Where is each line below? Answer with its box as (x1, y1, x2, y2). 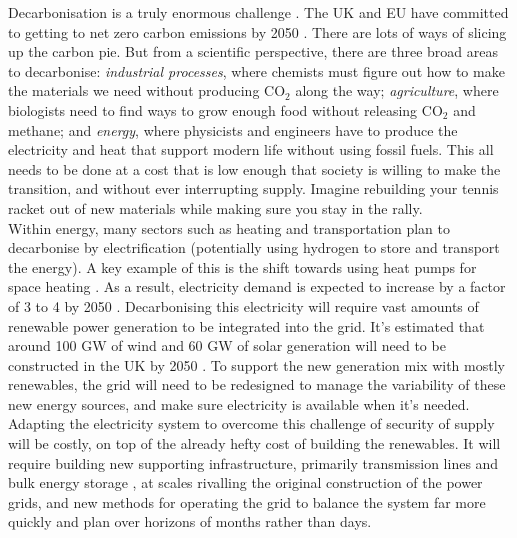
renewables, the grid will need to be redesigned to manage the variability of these (8, 374, 506, 395)
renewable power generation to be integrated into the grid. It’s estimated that (8, 315, 485, 336)
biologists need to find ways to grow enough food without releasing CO (8, 99, 443, 120)
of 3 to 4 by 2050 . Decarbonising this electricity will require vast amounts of (8, 295, 479, 316)
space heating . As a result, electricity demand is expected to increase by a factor (8, 276, 506, 297)
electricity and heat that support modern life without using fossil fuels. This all (8, 139, 494, 160)
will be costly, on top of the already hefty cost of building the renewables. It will (8, 433, 501, 454)
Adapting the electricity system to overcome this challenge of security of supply (8, 413, 495, 434)
